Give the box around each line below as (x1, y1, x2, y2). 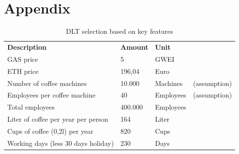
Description (7, 42, 47, 52)
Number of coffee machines (7, 78, 87, 88)
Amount (120, 42, 149, 52)
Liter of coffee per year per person (7, 114, 108, 124)
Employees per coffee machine (7, 90, 96, 100)
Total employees (7, 102, 55, 112)
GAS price (7, 54, 38, 64)
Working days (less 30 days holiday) (7, 138, 114, 148)
